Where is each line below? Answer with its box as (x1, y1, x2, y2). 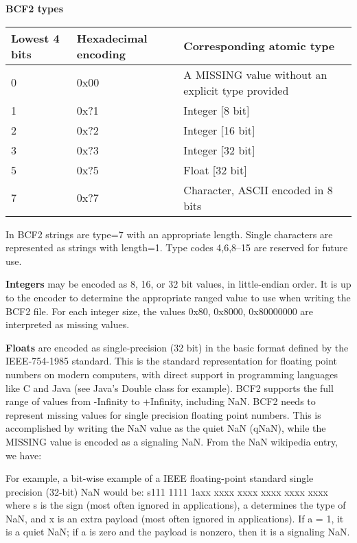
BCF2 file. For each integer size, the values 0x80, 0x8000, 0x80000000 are (5, 303, 314, 318)
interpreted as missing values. (5, 317, 130, 332)
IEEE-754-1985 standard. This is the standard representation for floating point (5, 354, 338, 368)
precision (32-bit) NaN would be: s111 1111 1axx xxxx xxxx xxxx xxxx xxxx (5, 484, 329, 498)
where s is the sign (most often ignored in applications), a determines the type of (5, 498, 346, 512)
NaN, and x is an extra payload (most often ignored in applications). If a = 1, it (5, 511, 344, 525)
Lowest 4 (11, 30, 60, 46)
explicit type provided (183, 82, 289, 98)
